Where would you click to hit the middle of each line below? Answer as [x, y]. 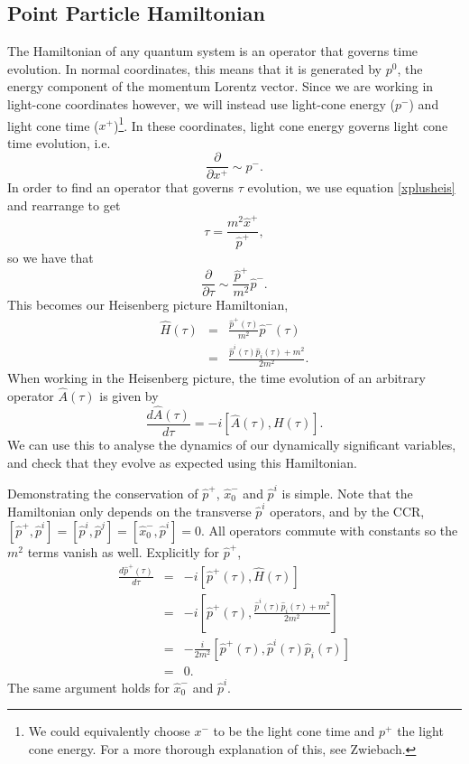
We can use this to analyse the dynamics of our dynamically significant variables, [232, 444]
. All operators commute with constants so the [330, 530]
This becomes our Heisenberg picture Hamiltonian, [148, 305]
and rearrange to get [64, 205]
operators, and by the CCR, [347, 512]
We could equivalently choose [109, 731]
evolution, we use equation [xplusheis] [351, 187]
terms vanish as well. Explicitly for [124, 551]
